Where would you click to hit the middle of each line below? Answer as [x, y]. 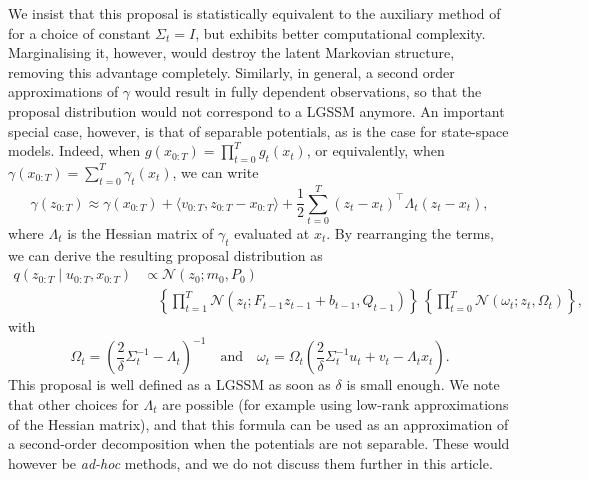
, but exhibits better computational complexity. [340, 32]
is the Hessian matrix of [140, 232]
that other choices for [73, 404]
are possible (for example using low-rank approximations [335, 404]
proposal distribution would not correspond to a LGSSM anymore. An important [256, 110]
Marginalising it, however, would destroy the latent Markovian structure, [231, 52]
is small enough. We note [423, 384]
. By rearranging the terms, [410, 232]
